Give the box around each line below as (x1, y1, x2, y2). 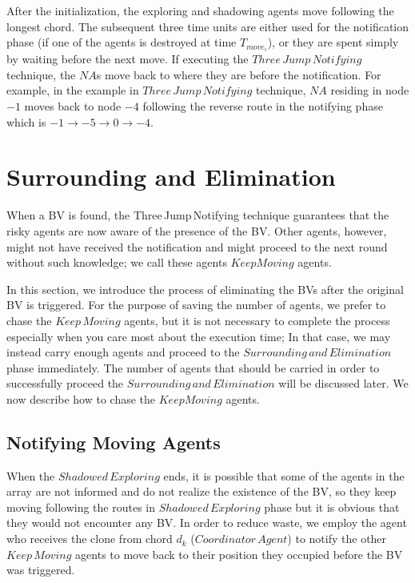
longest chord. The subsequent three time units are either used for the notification (6, 18, 409, 34)
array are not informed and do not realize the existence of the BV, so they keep (6, 483, 397, 500)
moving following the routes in (6, 498, 156, 515)
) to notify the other (287, 530, 387, 547)
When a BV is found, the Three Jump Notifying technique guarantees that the (6, 207, 389, 223)
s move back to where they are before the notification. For (96, 66, 381, 82)
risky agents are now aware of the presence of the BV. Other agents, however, (6, 222, 387, 239)
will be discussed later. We (278, 375, 409, 392)
